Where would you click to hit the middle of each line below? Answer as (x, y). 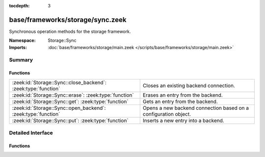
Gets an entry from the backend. (180, 102)
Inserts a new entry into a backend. (183, 120)
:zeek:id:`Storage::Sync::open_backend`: (59, 108)
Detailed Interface (31, 133)
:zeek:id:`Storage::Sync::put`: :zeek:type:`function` (70, 120)
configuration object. (167, 114)
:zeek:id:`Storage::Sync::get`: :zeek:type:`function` (70, 102)
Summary (21, 60)
